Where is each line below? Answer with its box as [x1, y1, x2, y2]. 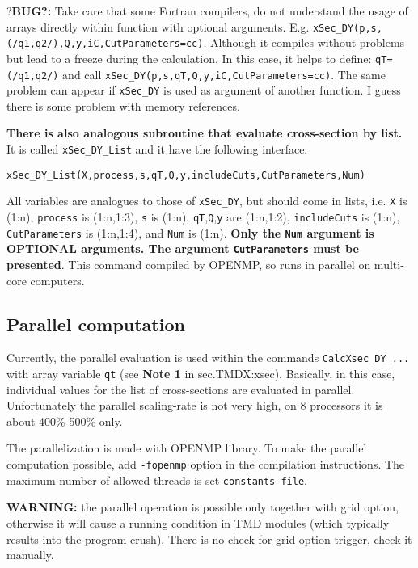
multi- [374, 256, 404, 272]
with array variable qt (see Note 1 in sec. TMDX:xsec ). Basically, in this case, [6, 365, 395, 382]
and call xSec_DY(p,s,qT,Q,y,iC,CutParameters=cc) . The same [62, 65, 386, 82]
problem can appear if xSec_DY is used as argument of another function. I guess [6, 82, 401, 99]
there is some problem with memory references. [6, 97, 240, 114]
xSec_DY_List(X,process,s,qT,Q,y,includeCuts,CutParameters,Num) [6, 169, 365, 181]
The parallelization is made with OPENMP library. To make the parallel [6, 440, 367, 457]
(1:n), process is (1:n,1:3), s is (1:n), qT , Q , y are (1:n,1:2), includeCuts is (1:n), [6, 208, 400, 225]
